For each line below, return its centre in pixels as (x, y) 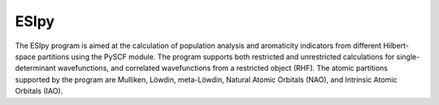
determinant (35, 68)
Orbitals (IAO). (39, 91)
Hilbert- (396, 46)
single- (408, 56)
